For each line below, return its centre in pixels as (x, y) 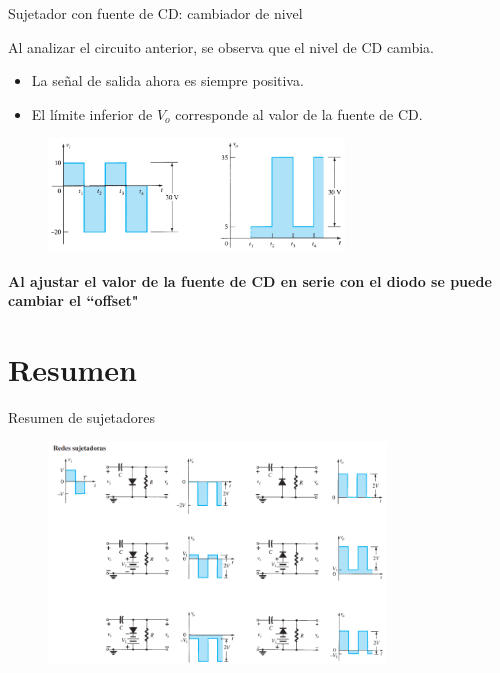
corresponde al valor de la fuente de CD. (299, 113)
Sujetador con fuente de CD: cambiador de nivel (155, 13)
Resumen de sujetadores (82, 417)
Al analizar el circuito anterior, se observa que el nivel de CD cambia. (221, 46)
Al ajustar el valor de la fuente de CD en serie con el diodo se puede (250, 280)
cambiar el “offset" (73, 300)
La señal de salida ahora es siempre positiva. (167, 80)
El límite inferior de (92, 113)
